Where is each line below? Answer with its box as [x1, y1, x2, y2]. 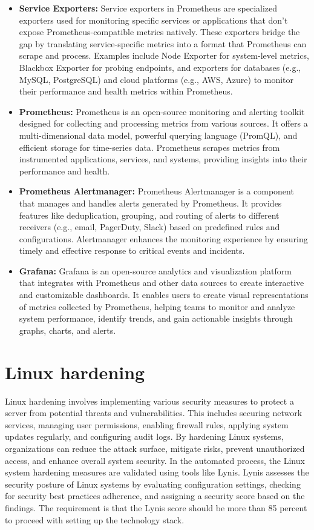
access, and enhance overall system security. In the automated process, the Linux [5, 454, 305, 466]
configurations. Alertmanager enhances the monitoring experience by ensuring [19, 232, 308, 245]
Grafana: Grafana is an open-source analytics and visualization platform [19, 264, 292, 277]
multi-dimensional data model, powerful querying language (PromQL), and [19, 128, 298, 141]
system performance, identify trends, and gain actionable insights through [19, 312, 293, 325]
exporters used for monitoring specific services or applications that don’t [19, 13, 288, 26]
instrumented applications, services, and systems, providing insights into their [19, 153, 307, 165]
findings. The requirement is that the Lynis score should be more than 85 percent [5, 501, 307, 514]
